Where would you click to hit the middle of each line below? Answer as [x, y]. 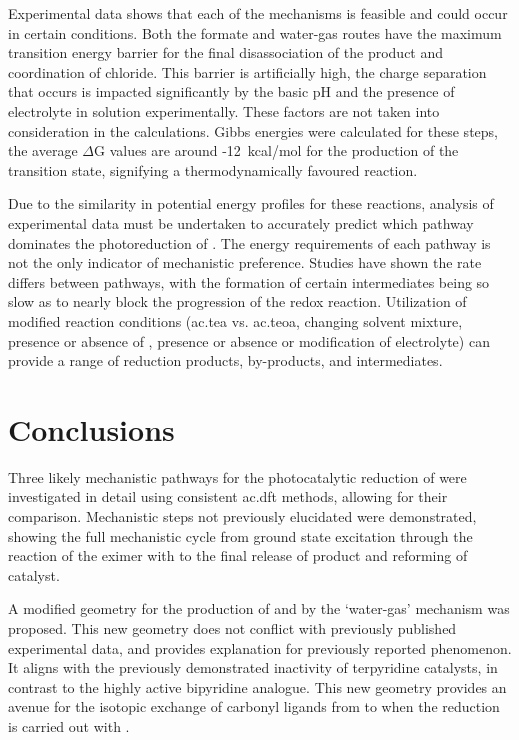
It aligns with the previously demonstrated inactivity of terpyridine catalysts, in [253, 667]
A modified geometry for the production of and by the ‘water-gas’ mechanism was [259, 608]
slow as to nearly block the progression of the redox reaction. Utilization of [237, 301]
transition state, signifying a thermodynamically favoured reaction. [213, 169]
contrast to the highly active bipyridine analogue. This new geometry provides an [257, 686]
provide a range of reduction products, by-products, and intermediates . [225, 360]
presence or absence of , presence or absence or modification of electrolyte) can [249, 340]
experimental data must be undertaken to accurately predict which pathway [241, 222]
